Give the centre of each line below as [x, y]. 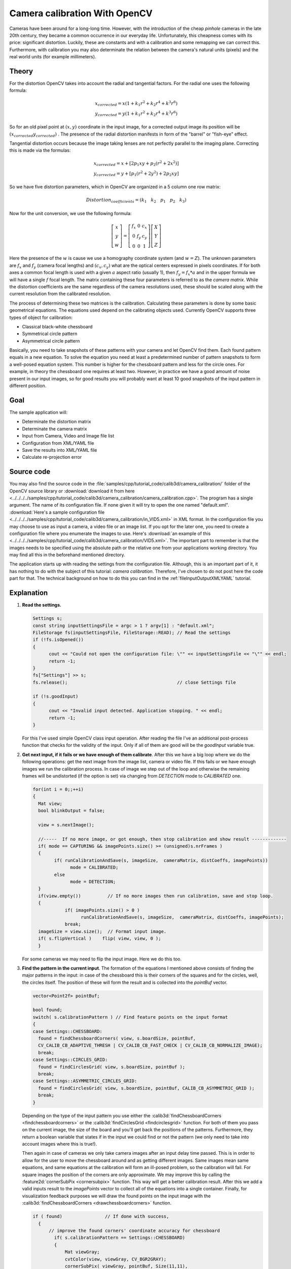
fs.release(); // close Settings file [134, 682]
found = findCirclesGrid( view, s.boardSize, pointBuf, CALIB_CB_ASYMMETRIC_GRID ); [147, 1088]
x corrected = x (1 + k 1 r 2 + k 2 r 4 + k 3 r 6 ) [136, 104]
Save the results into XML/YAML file [60, 450]
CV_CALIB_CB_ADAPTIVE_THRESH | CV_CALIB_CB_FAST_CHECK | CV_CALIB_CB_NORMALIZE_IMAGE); [151, 1045]
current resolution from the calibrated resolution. [60, 294]
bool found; [48, 1010]
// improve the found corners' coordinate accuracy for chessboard [134, 1230]
